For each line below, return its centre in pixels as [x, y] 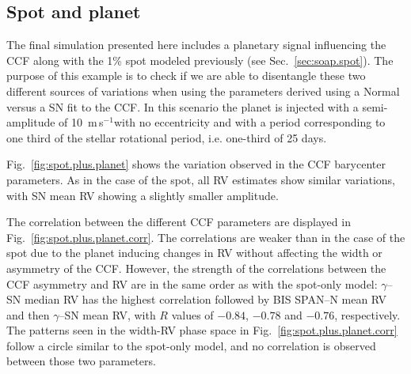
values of [192, 314]
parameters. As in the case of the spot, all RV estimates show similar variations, [201, 179]
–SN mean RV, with [107, 314]
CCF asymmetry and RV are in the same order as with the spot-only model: [192, 283]
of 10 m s [81, 122]
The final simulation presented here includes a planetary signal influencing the [196, 45]
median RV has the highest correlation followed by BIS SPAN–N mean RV [205, 299]
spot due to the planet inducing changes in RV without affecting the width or [194, 253]
